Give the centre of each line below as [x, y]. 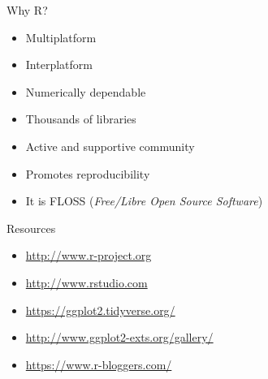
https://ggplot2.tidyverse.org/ [100, 310]
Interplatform [59, 65]
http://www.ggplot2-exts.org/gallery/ [119, 337]
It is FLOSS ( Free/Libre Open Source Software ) [144, 201]
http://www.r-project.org [89, 255]
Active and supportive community [110, 146]
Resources [31, 228]
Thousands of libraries [81, 119]
